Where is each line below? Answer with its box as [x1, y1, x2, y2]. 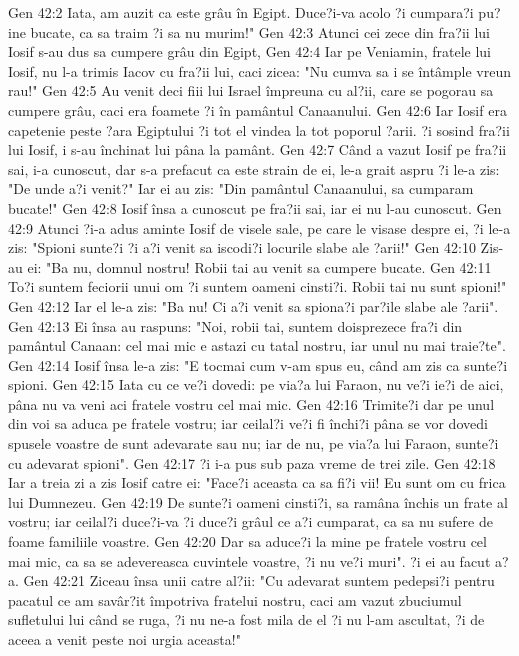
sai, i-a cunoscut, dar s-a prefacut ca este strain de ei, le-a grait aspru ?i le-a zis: [8, 158, 500, 179]
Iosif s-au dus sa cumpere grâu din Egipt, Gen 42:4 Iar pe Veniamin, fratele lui [8, 41, 491, 62]
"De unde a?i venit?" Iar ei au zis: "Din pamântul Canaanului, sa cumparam [8, 178, 474, 199]
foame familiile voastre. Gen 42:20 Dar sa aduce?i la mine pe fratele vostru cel [8, 531, 487, 552]
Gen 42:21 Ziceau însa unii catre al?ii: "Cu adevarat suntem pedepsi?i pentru [23, 570, 495, 591]
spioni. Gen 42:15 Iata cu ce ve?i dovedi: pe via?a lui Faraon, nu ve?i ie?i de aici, [8, 374, 504, 395]
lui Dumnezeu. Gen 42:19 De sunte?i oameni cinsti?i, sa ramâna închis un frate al [8, 491, 508, 512]
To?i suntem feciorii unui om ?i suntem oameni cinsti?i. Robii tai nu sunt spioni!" [8, 276, 507, 297]
